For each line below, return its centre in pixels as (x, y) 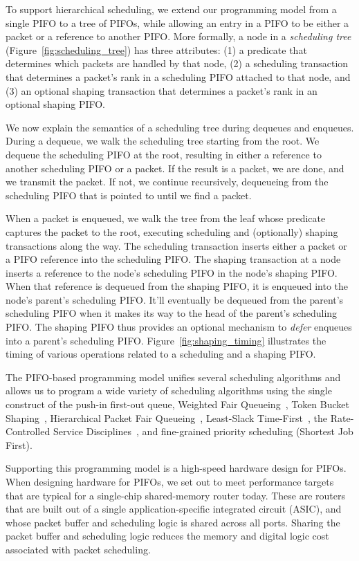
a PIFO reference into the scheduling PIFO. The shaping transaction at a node (173, 259)
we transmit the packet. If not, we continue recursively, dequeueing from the (167, 182)
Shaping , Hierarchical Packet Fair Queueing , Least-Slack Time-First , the (167, 417)
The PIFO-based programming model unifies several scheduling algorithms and (173, 377)
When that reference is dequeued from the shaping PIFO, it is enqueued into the (177, 286)
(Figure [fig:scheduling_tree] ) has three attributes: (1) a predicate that (156, 49)
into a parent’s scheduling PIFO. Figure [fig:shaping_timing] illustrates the (166, 340)
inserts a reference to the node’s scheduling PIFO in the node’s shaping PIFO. (172, 272)
